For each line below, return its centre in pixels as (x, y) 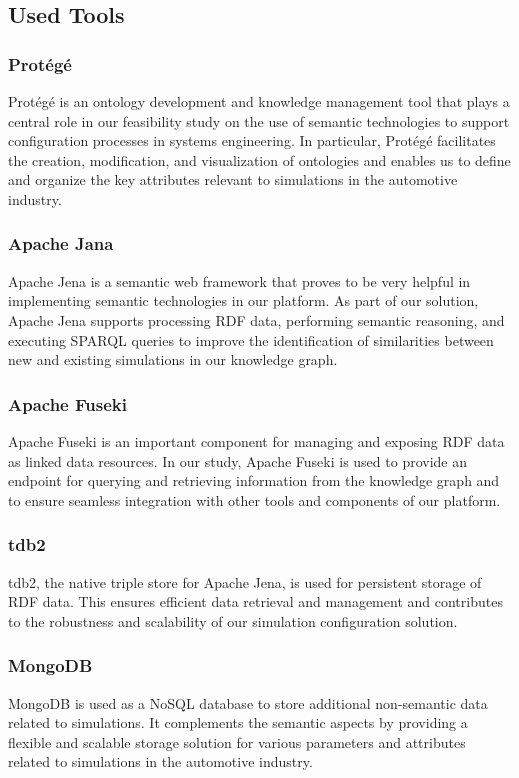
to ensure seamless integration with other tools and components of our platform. (254, 499)
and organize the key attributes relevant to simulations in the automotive (233, 179)
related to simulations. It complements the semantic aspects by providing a (238, 722)
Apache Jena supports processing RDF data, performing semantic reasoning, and (256, 319)
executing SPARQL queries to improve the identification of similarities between (251, 339)
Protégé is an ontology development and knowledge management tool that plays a (259, 101)
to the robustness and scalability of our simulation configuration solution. (233, 620)
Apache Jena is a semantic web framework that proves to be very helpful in (239, 280)
